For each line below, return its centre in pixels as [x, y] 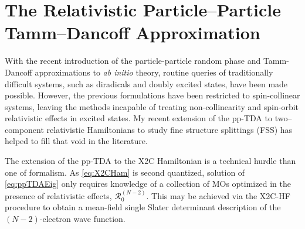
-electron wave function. [82, 218]
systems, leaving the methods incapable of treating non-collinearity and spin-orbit [152, 106]
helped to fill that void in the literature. [76, 141]
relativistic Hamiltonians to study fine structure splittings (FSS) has [170, 129]
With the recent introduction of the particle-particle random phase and [133, 61]
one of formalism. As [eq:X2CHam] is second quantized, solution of [125, 172]
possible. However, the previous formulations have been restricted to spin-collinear [152, 95]
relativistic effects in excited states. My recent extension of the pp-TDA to [138, 118]
